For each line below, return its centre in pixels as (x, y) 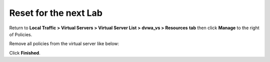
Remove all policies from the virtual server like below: (64, 44)
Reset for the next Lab (56, 13)
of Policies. (21, 34)
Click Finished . (25, 53)
